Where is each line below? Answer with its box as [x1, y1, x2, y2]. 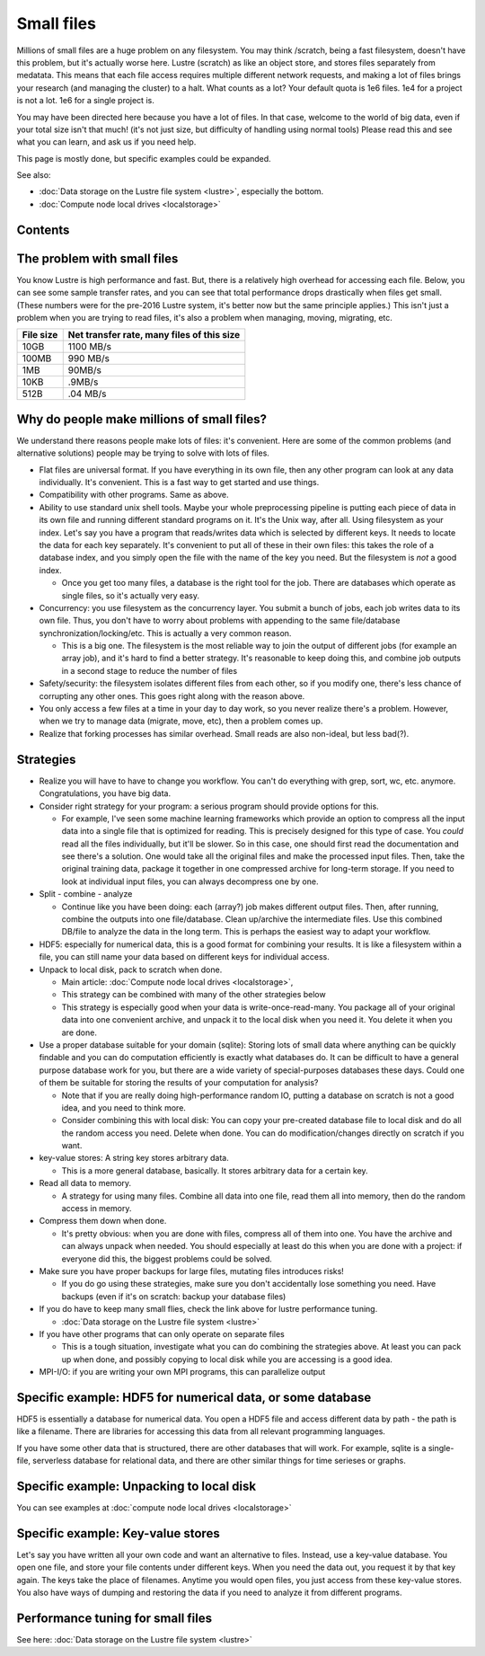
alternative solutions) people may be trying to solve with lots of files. [16, 447, 269, 458]
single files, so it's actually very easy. [61, 589, 199, 601]
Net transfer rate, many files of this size [67, 329, 241, 341]
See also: [16, 170, 51, 181]
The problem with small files [16, 251, 179, 266]
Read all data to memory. [39, 1178, 132, 1189]
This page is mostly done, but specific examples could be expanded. [16, 153, 271, 164]
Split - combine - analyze [39, 889, 133, 899]
